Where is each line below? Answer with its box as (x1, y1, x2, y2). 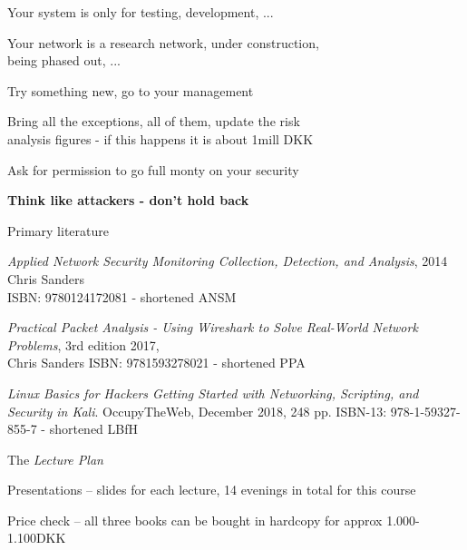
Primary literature (7, 221, 109, 240)
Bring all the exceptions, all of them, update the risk (7, 112, 300, 131)
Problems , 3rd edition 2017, (7, 335, 160, 354)
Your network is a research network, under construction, (7, 33, 319, 52)
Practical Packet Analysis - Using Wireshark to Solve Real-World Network (7, 318, 418, 337)
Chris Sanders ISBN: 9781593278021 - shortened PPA (7, 353, 306, 372)
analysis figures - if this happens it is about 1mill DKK (7, 129, 314, 148)
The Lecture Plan (7, 449, 103, 468)
